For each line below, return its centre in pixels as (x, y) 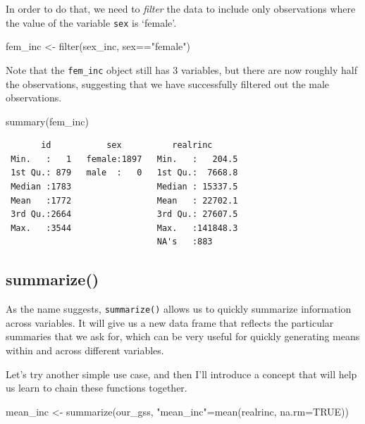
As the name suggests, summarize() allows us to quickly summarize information (179, 309)
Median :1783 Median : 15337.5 (124, 187)
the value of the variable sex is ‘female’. (91, 22)
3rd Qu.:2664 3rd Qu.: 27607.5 (124, 214)
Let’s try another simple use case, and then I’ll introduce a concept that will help (181, 374)
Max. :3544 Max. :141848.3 (124, 228)
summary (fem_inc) (47, 121)
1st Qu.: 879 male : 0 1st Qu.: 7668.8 (124, 173)
